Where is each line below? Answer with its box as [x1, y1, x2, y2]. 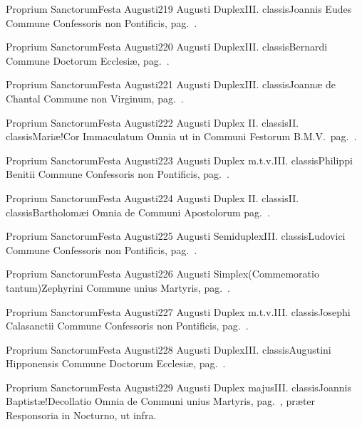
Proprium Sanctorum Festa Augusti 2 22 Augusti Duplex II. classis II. [6, 115, 299, 130]
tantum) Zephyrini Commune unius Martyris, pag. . [6, 280, 230, 295]
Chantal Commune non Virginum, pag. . [6, 90, 184, 105]
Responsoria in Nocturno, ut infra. [6, 408, 157, 423]
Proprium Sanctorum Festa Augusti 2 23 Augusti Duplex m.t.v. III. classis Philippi [6, 152, 353, 167]
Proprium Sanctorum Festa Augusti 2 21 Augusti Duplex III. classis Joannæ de [6, 77, 336, 92]
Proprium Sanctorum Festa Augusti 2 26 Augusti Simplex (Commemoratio [6, 266, 319, 281]
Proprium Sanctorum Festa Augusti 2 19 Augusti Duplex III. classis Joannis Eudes [6, 1, 352, 16]
